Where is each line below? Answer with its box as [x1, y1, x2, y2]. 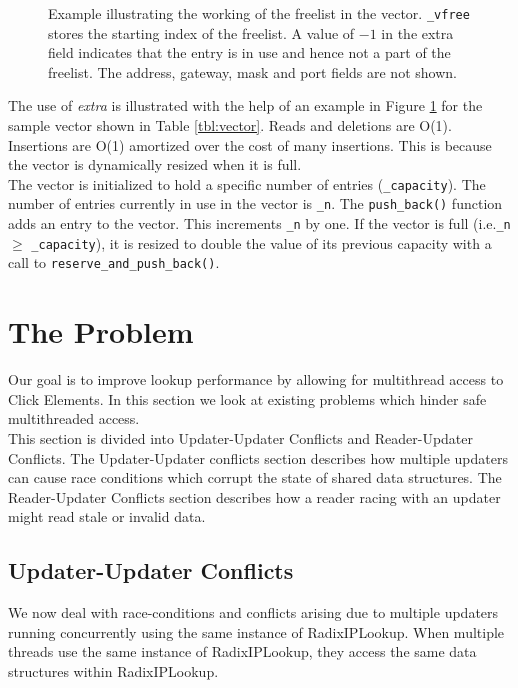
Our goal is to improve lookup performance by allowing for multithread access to [8, 369, 504, 390]
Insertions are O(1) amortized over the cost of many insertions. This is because [8, 134, 492, 155]
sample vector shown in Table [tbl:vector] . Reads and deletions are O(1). [8, 115, 452, 136]
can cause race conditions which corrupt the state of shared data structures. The [8, 467, 502, 488]
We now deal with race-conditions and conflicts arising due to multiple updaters [8, 602, 499, 623]
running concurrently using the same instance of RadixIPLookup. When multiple [8, 621, 505, 642]
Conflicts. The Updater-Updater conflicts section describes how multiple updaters [8, 447, 508, 468]
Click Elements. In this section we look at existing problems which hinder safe [8, 388, 487, 409]
